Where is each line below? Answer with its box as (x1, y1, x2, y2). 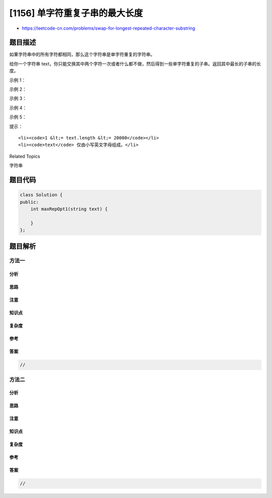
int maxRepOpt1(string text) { (30, 206, 108, 211)
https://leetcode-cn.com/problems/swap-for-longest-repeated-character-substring (22, 25, 195, 31)
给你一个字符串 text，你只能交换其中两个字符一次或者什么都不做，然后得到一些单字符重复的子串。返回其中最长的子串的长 (9, 60, 261, 66)
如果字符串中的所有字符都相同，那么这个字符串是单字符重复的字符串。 (9, 51, 155, 57)
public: (20, 199, 39, 205)
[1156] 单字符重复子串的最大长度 (9, 8, 143, 19)
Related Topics (9, 153, 40, 159)
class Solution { (20, 192, 63, 198)
